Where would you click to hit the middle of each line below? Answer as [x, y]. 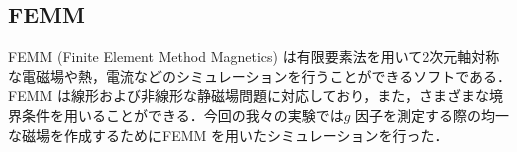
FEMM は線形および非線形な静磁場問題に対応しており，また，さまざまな [248, 95]
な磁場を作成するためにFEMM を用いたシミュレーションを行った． [228, 134]
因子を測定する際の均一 [432, 114]
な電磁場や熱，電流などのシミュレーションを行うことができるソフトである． [260, 75]
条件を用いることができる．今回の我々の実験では [182, 114]
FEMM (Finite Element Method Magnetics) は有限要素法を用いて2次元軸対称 [254, 56]
